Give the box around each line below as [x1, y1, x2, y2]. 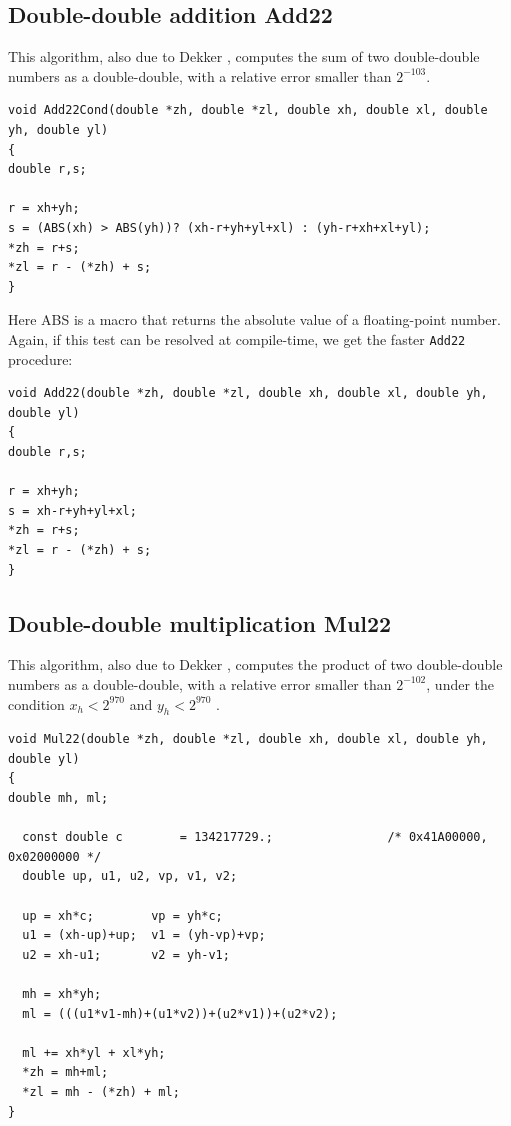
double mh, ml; [8, 791, 109, 806]
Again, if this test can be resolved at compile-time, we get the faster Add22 [8, 328, 466, 349]
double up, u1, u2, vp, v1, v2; [22, 869, 238, 884]
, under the [426, 673, 495, 694]
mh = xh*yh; [22, 987, 102, 1002]
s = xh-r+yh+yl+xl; [8, 503, 137, 518]
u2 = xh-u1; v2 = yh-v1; [22, 947, 230, 962]
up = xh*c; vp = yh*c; [22, 908, 223, 923]
